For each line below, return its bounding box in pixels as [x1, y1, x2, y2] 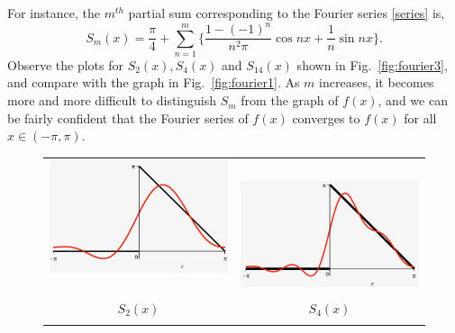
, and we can [378, 91, 448, 110]
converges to [292, 108, 360, 127]
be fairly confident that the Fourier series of [7, 108, 249, 127]
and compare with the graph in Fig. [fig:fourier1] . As [7, 73, 300, 92]
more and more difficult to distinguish [7, 91, 217, 110]
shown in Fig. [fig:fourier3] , [296, 55, 448, 74]
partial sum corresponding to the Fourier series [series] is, [128, 4, 445, 22]
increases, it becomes [319, 73, 434, 92]
